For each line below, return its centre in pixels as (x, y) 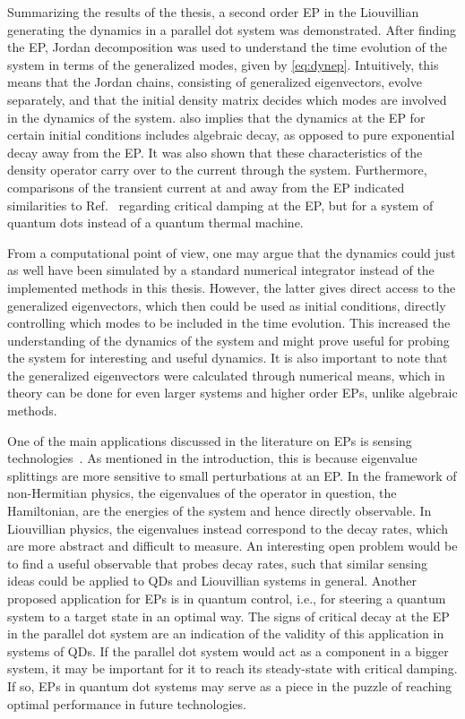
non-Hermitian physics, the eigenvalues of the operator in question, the (202, 493)
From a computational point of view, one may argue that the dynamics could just (232, 252)
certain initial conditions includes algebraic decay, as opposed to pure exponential (231, 135)
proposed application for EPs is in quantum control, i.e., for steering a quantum (227, 598)
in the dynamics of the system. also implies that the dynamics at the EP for (216, 117)
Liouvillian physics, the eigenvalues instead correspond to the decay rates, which (228, 528)
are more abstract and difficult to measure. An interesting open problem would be (232, 546)
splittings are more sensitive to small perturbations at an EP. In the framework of (232, 475)
